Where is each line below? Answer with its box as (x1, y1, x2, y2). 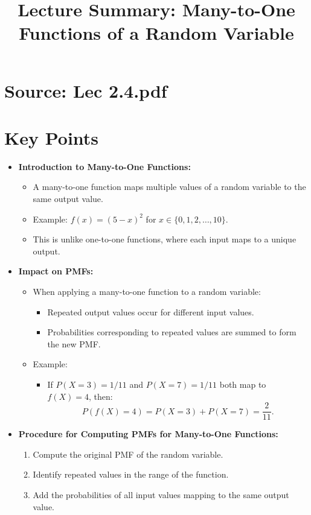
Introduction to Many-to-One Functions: (18, 160, 191, 172)
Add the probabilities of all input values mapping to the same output (33, 488, 289, 501)
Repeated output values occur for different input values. (47, 305, 254, 318)
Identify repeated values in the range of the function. (33, 468, 229, 481)
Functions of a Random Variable (19, 21, 294, 45)
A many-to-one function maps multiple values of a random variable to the (33, 180, 306, 193)
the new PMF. (47, 337, 101, 350)
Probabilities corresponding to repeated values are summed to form (47, 326, 297, 338)
